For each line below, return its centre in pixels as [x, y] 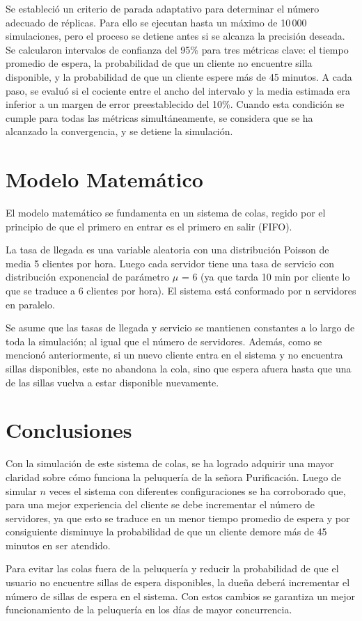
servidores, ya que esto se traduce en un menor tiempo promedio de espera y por [178, 518]
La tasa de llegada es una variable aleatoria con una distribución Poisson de [167, 250]
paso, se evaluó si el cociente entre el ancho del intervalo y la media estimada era [178, 90]
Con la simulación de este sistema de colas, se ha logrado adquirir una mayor [170, 463]
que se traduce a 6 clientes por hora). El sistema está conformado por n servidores [181, 291]
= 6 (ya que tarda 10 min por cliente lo [266, 277]
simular [21, 490]
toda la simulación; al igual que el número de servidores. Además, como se [164, 341]
